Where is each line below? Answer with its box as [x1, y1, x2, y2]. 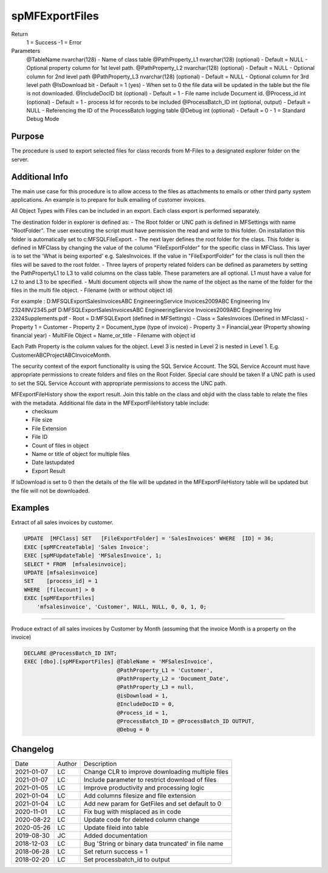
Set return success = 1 [83, 847, 148, 855]
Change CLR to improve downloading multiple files [83, 767, 229, 776]
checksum [32, 408, 58, 415]
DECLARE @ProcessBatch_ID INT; [24, 649, 118, 657]
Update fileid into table [83, 823, 149, 832]
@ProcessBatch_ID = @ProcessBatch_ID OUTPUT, [117, 718, 255, 725]
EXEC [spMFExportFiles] [24, 595, 95, 602]
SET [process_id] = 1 [24, 578, 98, 585]
